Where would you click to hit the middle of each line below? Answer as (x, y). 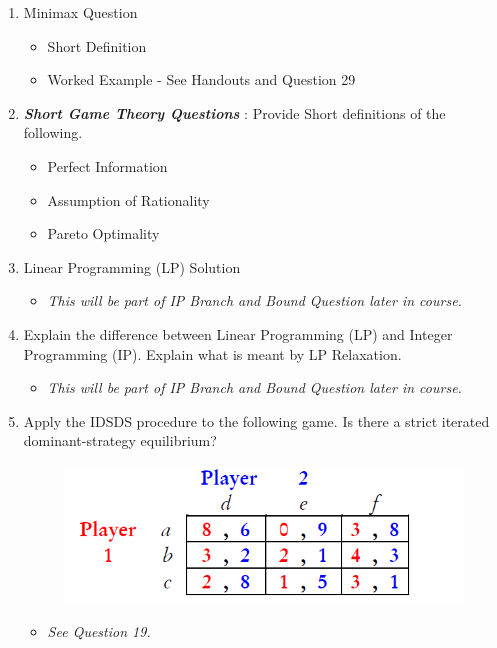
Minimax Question (80, 12)
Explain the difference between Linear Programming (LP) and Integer (238, 333)
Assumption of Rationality (128, 199)
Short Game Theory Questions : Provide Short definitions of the (234, 112)
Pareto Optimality (103, 233)
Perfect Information (107, 165)
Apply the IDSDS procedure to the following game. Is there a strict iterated (256, 420)
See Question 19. (99, 631)
